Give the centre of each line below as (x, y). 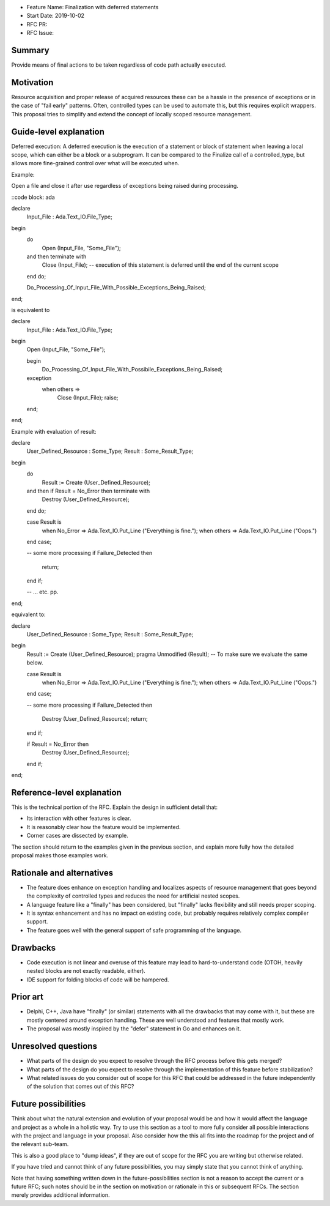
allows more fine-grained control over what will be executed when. (95, 163)
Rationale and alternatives (62, 873)
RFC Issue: (40, 33)
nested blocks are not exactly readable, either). (86, 971)
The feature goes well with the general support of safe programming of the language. (134, 930)
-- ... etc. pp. (42, 592)
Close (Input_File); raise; (88, 398)
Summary (30, 50)
